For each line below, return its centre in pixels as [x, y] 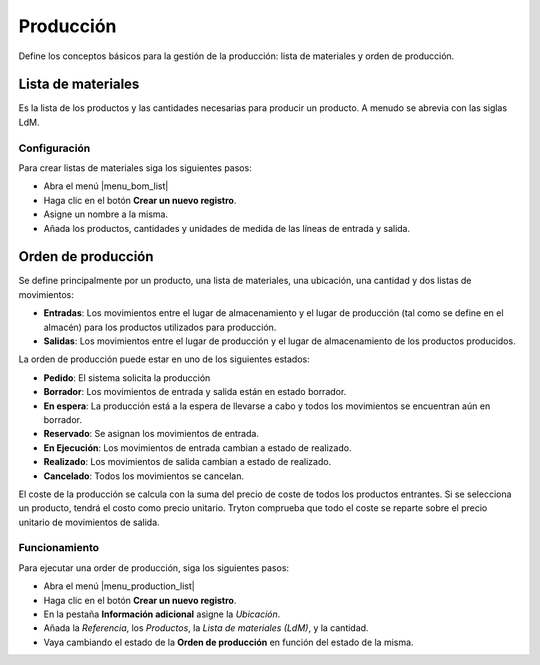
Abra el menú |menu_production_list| [119, 586]
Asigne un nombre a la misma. [106, 214]
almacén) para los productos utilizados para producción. [160, 327]
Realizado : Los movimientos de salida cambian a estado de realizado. [187, 462]
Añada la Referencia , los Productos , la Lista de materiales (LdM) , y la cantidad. [206, 628]
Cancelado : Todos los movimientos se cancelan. [144, 476]
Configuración [54, 148]
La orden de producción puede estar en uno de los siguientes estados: [164, 359]
